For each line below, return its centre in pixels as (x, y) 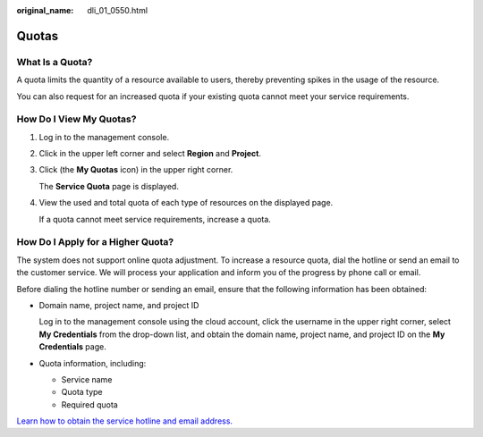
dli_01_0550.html (117, 10)
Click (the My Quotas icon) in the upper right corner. (136, 170)
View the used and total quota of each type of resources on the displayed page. (186, 203)
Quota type (82, 392)
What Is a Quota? (55, 62)
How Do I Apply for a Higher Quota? (95, 242)
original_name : (45, 10)
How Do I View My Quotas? (76, 119)
